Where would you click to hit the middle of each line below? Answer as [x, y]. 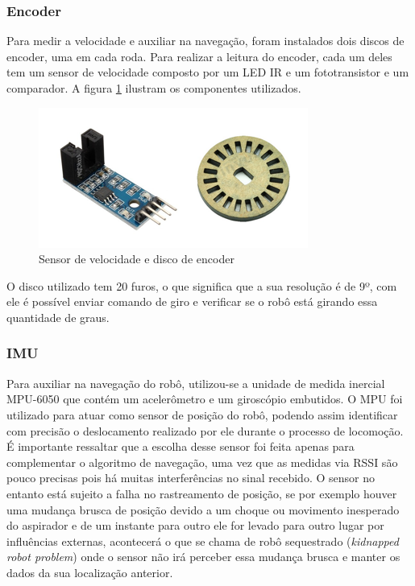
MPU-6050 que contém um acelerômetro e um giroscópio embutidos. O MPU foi [205, 399]
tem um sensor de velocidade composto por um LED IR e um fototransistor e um [208, 72]
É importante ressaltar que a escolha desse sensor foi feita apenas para [181, 446]
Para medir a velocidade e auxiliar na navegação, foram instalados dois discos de [205, 41]
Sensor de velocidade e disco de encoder [137, 259]
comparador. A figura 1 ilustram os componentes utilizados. [154, 88]
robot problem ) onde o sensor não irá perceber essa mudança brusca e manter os [203, 557]
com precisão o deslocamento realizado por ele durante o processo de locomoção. [205, 430]
